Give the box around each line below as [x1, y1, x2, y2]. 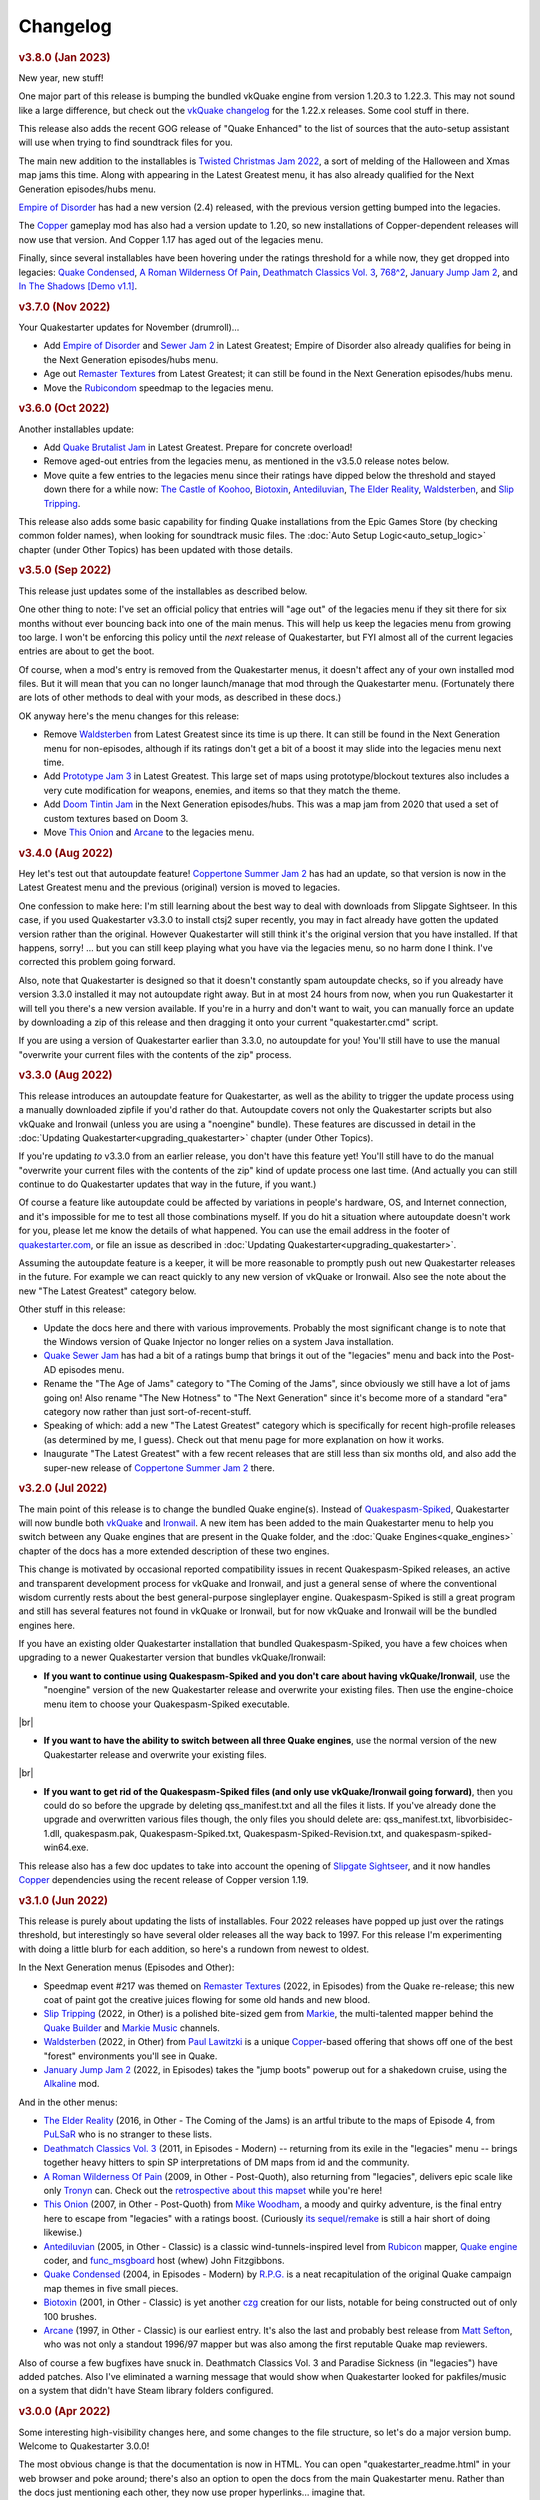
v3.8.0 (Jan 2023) [18, 50, 111, 64]
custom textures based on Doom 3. [43, 812, 189, 824]
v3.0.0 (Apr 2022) [18, 2405, 111, 2419]
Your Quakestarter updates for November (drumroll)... [18, 321, 240, 333]
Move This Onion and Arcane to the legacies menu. [43, 826, 255, 838]
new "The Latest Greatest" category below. [18, 1285, 197, 1297]
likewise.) [43, 2226, 83, 2239]
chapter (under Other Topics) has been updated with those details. [18, 543, 294, 555]
